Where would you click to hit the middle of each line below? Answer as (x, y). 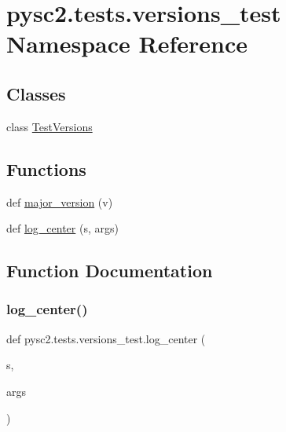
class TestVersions (49, 126)
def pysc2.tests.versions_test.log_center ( (106, 338)
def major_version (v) (60, 201)
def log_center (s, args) (62, 228)
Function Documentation (110, 271)
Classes (36, 93)
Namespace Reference (127, 44)
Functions (46, 168)
